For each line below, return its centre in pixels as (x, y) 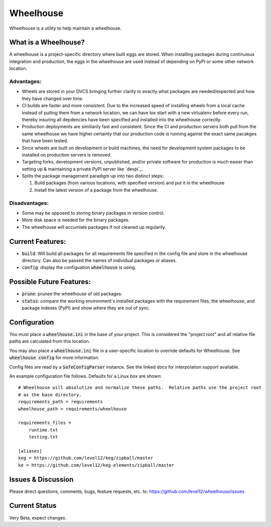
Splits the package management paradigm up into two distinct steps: (93, 176)
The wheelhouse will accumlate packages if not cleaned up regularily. (94, 227)
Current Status (33, 506)
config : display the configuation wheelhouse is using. (79, 268)
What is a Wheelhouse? (47, 42)
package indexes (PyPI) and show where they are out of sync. (86, 308)
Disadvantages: (29, 203)
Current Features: (38, 241)
